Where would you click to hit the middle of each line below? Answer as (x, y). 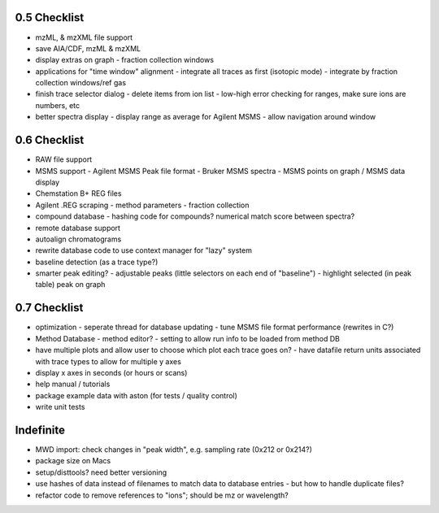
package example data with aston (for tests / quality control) (136, 395)
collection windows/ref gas (80, 83)
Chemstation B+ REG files (78, 193)
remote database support (78, 228)
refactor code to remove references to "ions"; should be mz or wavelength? (162, 495)
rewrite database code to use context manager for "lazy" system (143, 250)
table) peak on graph (70, 285)
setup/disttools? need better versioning (101, 472)
